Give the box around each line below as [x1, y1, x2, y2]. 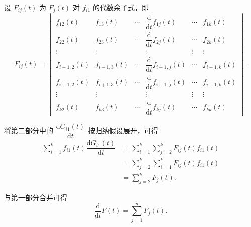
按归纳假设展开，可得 [88, 125, 158, 136]
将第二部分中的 [4, 125, 53, 136]
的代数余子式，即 [93, 2, 149, 12]
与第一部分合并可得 [4, 192, 67, 202]
